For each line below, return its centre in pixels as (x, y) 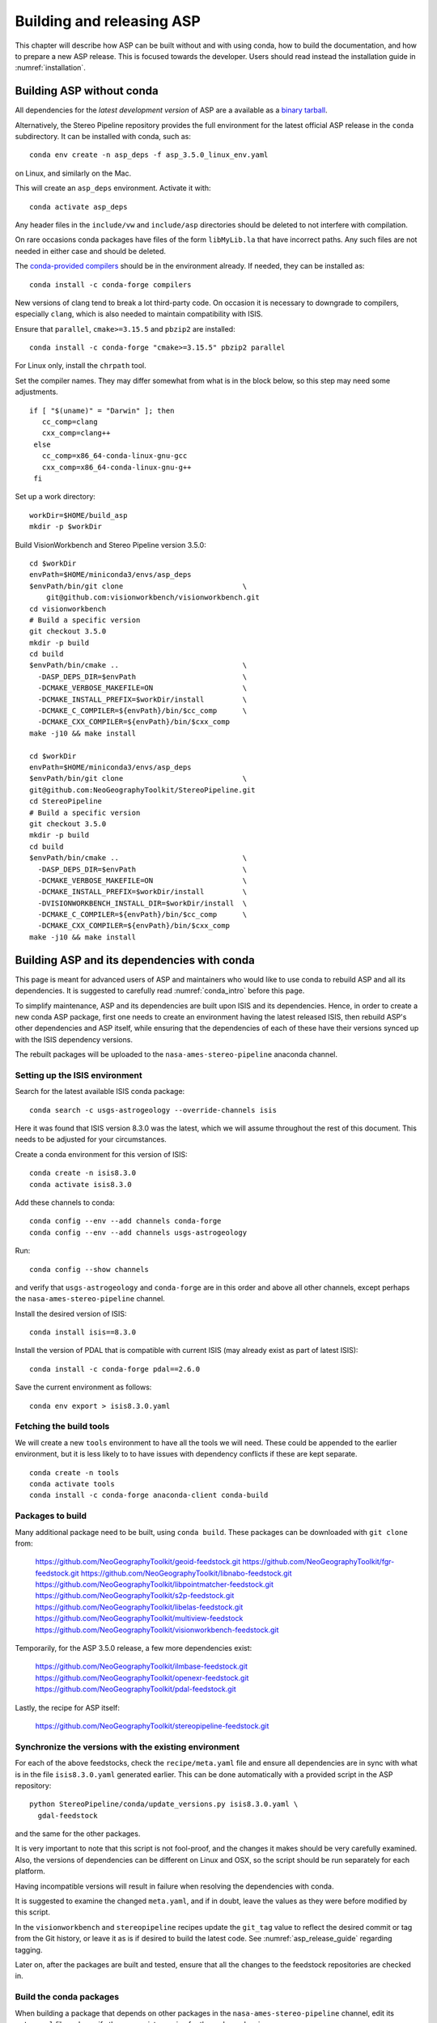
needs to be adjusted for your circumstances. (91, 1139)
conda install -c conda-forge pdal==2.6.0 (115, 1369)
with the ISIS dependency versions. (74, 1039)
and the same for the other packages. (78, 1834)
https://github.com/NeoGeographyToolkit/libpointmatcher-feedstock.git (155, 1584)
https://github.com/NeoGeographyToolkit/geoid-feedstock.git (138, 1562)
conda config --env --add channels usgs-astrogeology (138, 1232)
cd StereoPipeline (66, 802)
